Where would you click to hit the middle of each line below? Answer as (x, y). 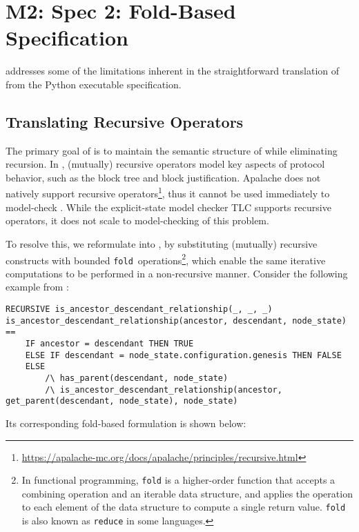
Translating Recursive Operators (125, 121)
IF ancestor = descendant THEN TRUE (109, 343)
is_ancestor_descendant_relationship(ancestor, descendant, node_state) (176, 321)
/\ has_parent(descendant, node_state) (137, 378)
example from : (37, 287)
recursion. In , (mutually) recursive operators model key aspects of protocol (165, 164)
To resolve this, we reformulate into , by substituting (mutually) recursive (162, 243)
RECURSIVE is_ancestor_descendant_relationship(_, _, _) (139, 309)
